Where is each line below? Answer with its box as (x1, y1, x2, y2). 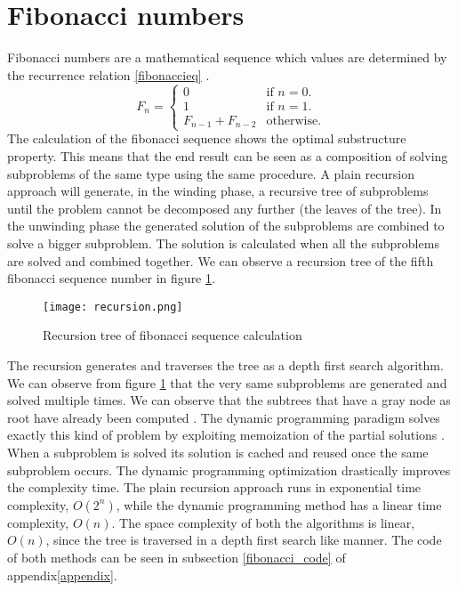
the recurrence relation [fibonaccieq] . (7, 65, 210, 84)
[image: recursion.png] (43, 300, 183, 313)
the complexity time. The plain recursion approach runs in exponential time (7, 478, 422, 497)
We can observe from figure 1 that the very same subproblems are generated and (7, 373, 447, 392)
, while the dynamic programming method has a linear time (116, 495, 442, 514)
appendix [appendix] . (7, 565, 117, 584)
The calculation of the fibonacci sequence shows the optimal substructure (7, 129, 406, 148)
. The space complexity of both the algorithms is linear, (111, 513, 415, 531)
